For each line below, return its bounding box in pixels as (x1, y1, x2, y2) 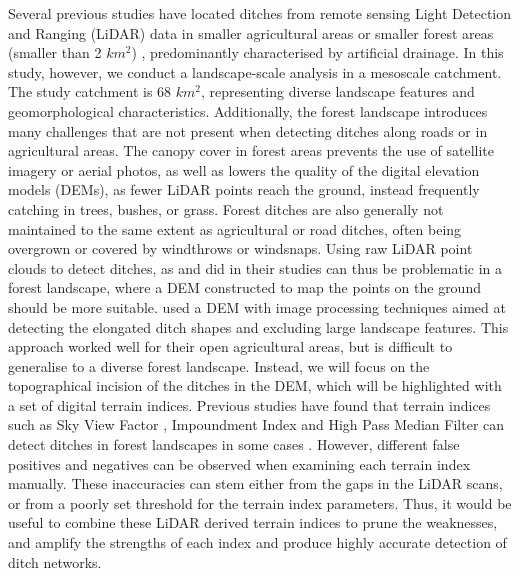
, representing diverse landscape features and (201, 81, 475, 102)
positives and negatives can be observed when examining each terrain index (8, 453, 471, 474)
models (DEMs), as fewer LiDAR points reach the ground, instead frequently (8, 179, 480, 200)
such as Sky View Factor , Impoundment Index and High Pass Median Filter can (8, 414, 505, 435)
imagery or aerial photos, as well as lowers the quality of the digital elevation (8, 159, 480, 180)
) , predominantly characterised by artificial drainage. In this (131, 42, 504, 63)
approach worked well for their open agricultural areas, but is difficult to (8, 336, 453, 357)
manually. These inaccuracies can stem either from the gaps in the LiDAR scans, (8, 473, 503, 494)
